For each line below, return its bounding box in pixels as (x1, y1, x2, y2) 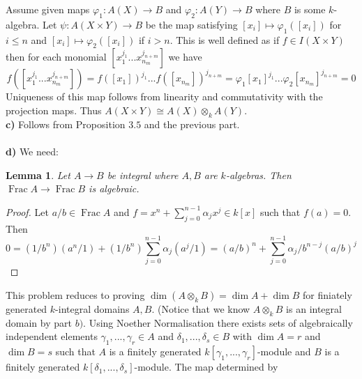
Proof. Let (6, 204, 49, 219)
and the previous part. (144, 116, 240, 131)
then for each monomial (6, 49, 107, 64)
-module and (257, 344, 311, 359)
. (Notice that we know (151, 301, 250, 316)
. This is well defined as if (169, 32, 280, 47)
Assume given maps (6, 2, 90, 16)
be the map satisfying (145, 17, 238, 31)
